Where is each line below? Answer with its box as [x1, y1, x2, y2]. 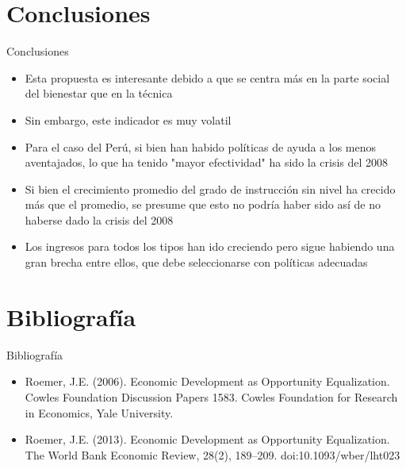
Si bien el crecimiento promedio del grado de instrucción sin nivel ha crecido [25, 180, 396, 197]
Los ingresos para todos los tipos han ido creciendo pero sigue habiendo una [25, 238, 395, 255]
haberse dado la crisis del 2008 [25, 211, 174, 228]
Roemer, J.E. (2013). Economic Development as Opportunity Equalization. [25, 431, 390, 448]
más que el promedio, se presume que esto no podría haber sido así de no [25, 196, 381, 213]
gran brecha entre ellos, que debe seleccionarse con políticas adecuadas [25, 254, 368, 271]
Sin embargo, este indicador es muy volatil [25, 111, 232, 128]
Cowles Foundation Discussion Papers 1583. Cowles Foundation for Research [25, 388, 398, 405]
